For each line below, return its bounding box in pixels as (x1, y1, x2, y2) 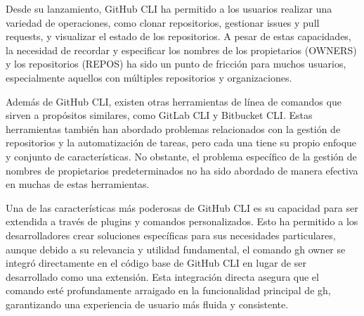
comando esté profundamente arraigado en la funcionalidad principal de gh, (6, 283, 331, 298)
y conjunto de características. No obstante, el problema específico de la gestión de (6, 148, 357, 163)
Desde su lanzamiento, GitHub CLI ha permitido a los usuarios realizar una (6, 1, 332, 15)
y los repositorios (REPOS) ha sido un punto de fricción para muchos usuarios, (6, 56, 346, 71)
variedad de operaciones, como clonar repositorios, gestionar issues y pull (6, 15, 320, 30)
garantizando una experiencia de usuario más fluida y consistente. (6, 296, 289, 311)
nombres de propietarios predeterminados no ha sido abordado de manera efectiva (6, 163, 358, 177)
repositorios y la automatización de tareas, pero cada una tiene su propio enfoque (6, 135, 357, 150)
